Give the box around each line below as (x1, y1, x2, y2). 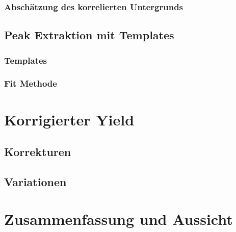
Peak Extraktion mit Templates (4, 27, 174, 43)
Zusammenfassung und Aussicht (4, 209, 233, 229)
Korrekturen (4, 144, 71, 160)
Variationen (4, 173, 67, 189)
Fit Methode (4, 77, 57, 90)
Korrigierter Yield (4, 109, 135, 130)
